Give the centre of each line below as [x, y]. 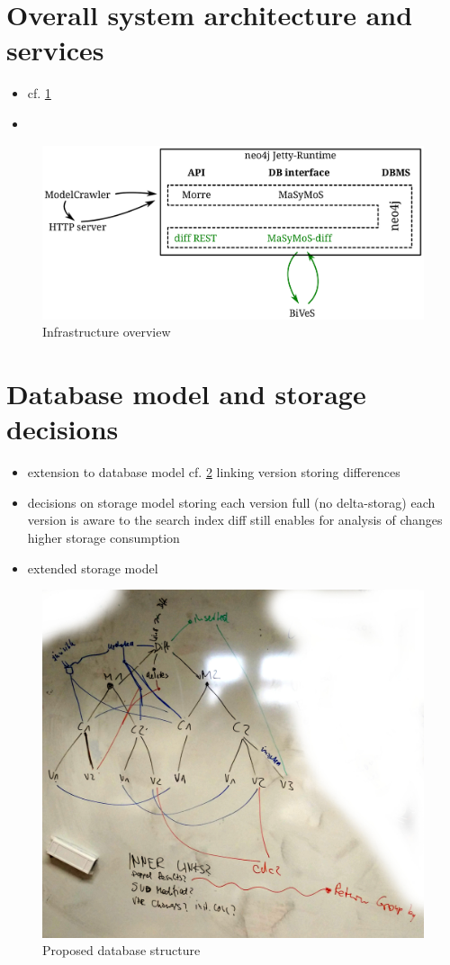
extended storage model [93, 568]
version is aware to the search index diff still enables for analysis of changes [235, 520]
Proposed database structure [121, 950]
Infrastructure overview [107, 332]
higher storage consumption [103, 537]
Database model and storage [186, 394]
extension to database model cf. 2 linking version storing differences [214, 472]
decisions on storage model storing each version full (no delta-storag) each [231, 502]
